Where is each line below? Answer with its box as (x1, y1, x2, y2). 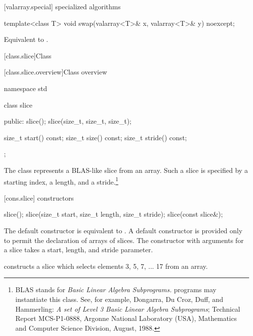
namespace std (4, 83, 47, 93)
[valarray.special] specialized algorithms (4, 1, 121, 11)
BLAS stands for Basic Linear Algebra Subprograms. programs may (15, 284, 217, 295)
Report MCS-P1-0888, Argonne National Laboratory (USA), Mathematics (15, 313, 237, 323)
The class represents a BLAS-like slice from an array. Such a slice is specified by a (4, 165, 248, 175)
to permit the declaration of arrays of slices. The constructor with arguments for (4, 235, 244, 245)
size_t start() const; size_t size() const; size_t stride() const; (4, 132, 187, 142)
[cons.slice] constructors (4, 192, 74, 203)
